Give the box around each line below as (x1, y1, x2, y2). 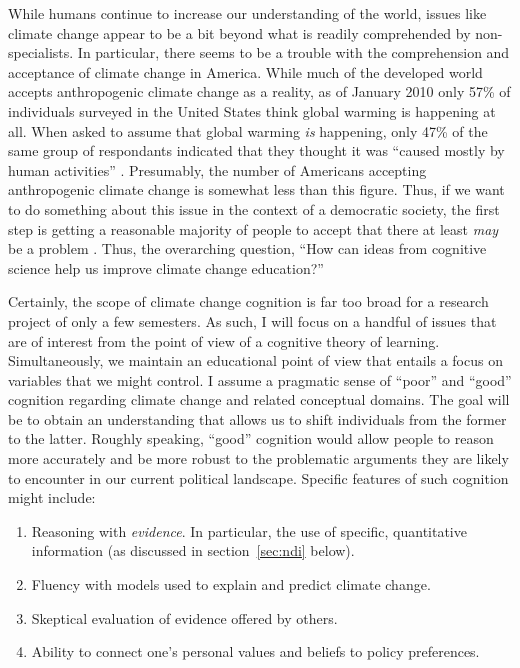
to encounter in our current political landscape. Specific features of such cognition (8, 467, 509, 488)
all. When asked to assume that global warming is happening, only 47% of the (8, 120, 488, 141)
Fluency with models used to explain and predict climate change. (31, 574, 431, 595)
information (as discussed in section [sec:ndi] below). (31, 540, 355, 561)
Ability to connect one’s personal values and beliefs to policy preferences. (31, 641, 480, 662)
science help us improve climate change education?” (8, 257, 324, 278)
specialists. (8, 42, 74, 63)
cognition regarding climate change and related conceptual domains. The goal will (8, 389, 510, 410)
